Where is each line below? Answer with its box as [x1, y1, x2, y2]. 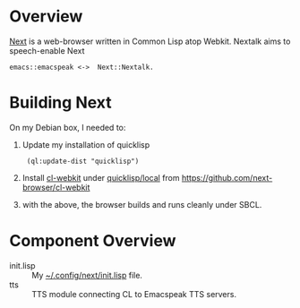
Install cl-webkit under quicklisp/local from [21, 172, 181, 183]
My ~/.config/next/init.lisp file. [31, 269, 143, 280]
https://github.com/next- [181, 172, 273, 183]
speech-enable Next [9, 45, 85, 56]
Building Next [9, 92, 112, 113]
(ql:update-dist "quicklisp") [26, 157, 140, 166]
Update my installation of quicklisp [21, 139, 150, 150]
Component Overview [9, 231, 176, 252]
